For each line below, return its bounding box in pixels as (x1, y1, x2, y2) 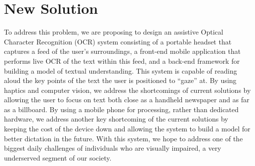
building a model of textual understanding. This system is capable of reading (4, 65, 237, 76)
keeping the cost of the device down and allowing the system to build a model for (4, 124, 251, 134)
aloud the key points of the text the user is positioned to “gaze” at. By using (4, 75, 237, 85)
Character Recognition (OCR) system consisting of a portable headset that (4, 36, 232, 46)
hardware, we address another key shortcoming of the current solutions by (4, 114, 228, 124)
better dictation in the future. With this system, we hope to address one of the (4, 133, 243, 143)
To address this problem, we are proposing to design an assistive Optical (4, 27, 223, 37)
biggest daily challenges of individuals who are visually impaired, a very (4, 143, 221, 153)
